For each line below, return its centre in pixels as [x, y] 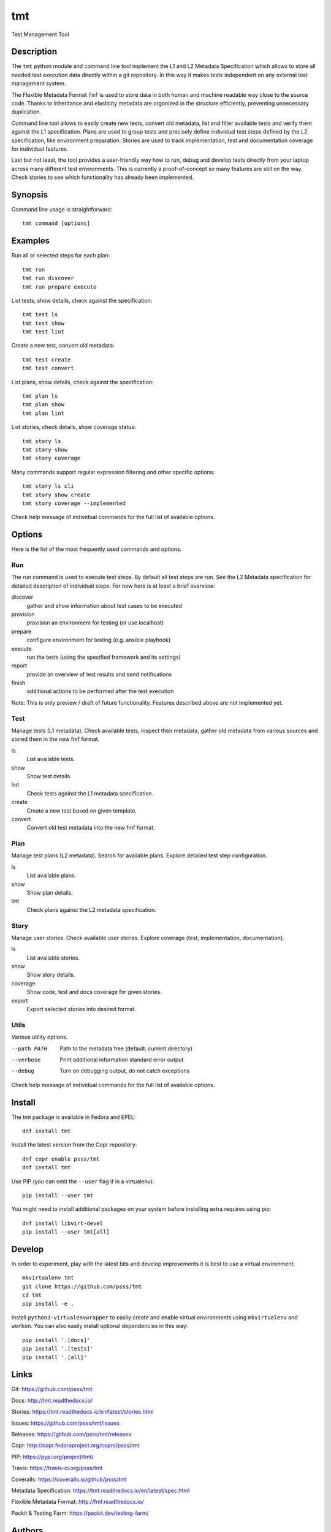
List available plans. [51, 876]
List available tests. [51, 759]
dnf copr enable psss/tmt [61, 1159]
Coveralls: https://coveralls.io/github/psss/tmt [69, 1479]
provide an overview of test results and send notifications [99, 674]
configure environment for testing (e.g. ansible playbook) [99, 640]
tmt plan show [43, 405]
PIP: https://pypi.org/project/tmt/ [53, 1457]
